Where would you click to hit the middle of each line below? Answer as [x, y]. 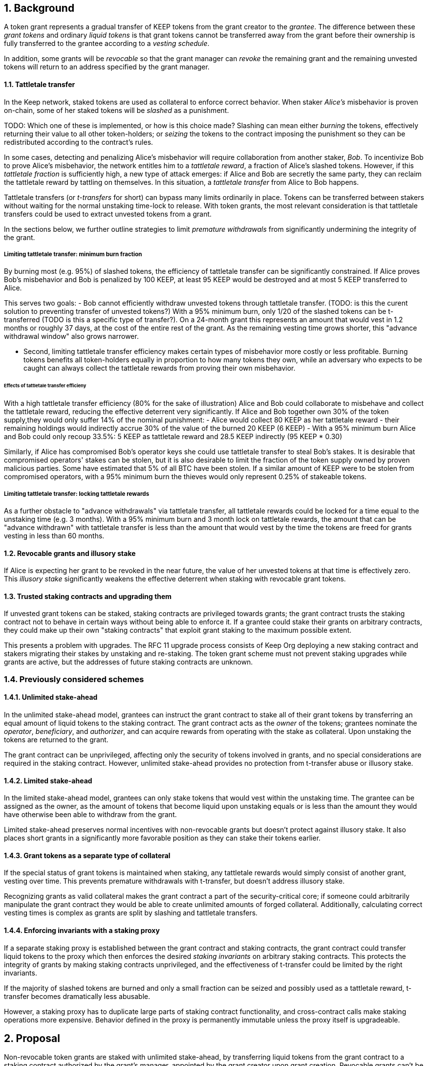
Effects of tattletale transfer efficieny [45, 386]
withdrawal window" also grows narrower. [71, 336]
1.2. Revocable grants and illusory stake [70, 553]
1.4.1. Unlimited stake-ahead [51, 697]
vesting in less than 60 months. [54, 535]
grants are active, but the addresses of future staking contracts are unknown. [128, 662]
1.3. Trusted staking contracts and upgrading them [88, 596]
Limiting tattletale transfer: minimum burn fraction [73, 255]
